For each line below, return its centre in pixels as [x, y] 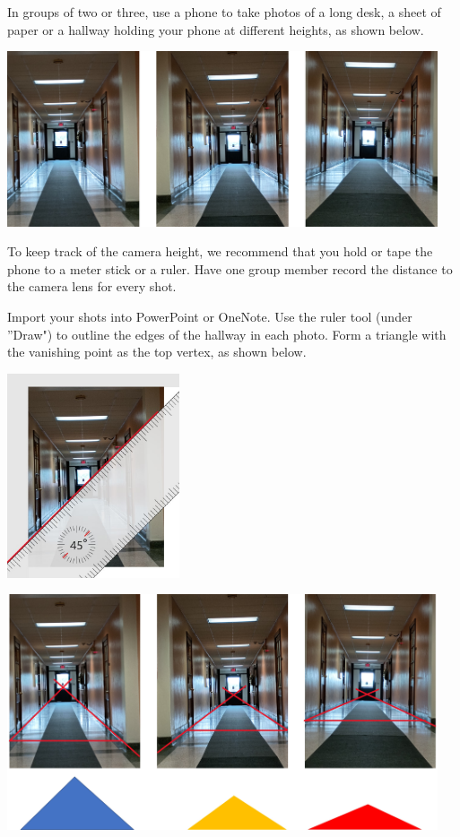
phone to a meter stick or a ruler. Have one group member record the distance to [230, 268]
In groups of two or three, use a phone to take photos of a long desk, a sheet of [224, 12]
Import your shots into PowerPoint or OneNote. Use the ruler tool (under [210, 317]
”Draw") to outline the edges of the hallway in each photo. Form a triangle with [227, 334]
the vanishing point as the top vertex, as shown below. [157, 352]
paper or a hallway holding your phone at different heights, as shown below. [216, 29]
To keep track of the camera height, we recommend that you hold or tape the [220, 251]
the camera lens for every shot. [92, 286]
